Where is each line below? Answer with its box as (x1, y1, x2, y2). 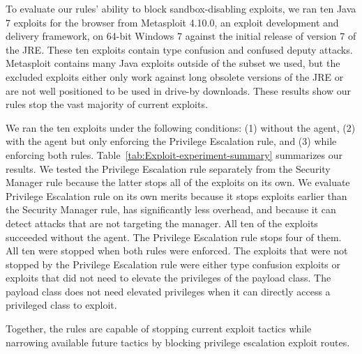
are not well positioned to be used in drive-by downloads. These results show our (6, 83, 351, 98)
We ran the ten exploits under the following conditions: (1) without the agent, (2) (6, 120, 356, 134)
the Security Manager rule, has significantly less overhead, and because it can (6, 202, 336, 217)
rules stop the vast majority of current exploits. (6, 97, 208, 111)
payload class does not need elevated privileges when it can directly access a (6, 284, 331, 298)
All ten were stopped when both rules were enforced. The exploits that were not (6, 243, 348, 258)
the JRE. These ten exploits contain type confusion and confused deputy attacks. (6, 42, 353, 56)
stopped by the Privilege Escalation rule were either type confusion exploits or (6, 256, 341, 271)
